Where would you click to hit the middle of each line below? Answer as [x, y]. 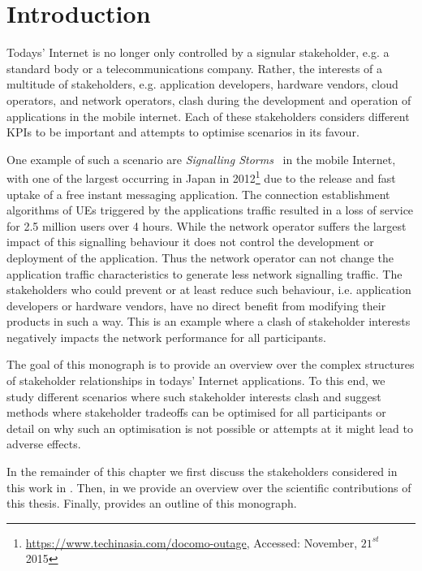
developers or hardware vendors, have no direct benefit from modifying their [196, 305]
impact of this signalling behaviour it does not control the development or [190, 242]
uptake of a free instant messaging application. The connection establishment [198, 194]
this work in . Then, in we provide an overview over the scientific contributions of [209, 487]
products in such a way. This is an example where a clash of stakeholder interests [209, 321]
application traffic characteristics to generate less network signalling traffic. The [205, 273]
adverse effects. [44, 444]
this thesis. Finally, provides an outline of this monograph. [152, 503]
